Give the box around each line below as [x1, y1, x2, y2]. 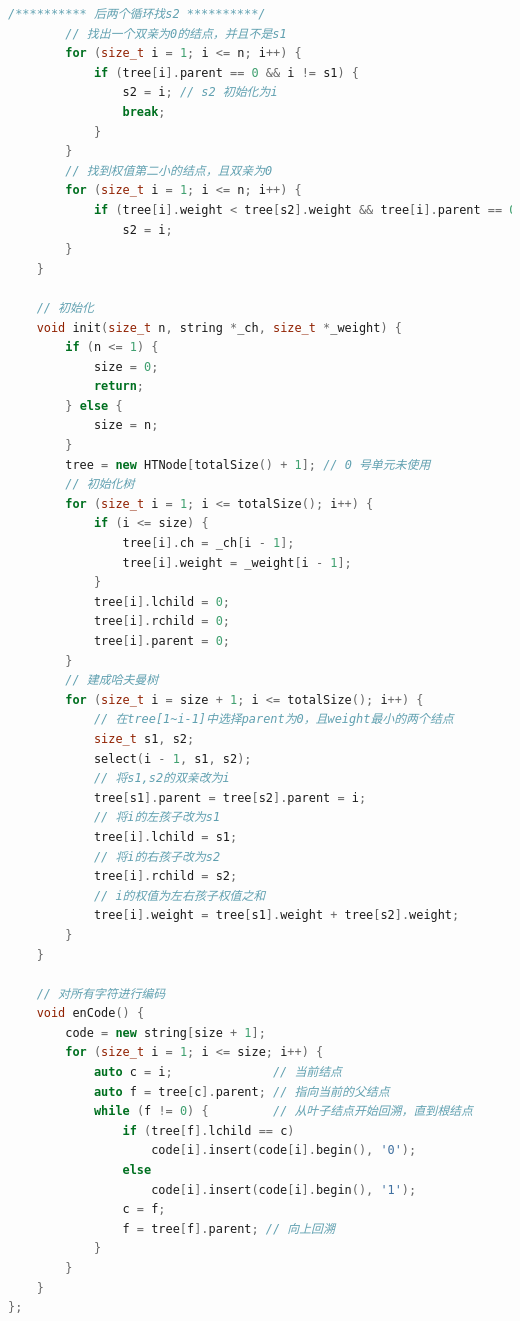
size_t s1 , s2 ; [93, 731, 195, 746]
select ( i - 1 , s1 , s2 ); [93, 751, 252, 766]
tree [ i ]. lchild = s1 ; [93, 829, 238, 844]
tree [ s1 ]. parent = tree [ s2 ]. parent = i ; [93, 790, 367, 805]
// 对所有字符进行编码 [36, 986, 166, 1001]
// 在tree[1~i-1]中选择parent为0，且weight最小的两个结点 [93, 712, 454, 727]
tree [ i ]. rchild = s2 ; [93, 869, 238, 884]
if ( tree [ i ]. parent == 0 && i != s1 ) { [93, 65, 359, 80]
